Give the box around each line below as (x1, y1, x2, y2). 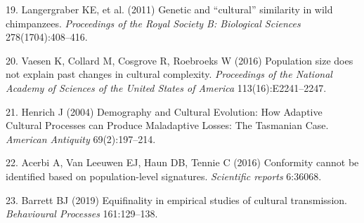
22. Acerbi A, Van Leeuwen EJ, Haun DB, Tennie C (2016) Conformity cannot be (6, 155, 359, 170)
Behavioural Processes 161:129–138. (6, 206, 158, 221)
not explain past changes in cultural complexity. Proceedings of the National (6, 67, 332, 81)
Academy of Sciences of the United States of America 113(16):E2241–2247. (6, 80, 327, 95)
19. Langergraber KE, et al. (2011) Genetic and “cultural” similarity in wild (6, 2, 333, 16)
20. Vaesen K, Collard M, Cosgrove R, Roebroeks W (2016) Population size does (6, 53, 353, 67)
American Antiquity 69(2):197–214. (6, 131, 156, 146)
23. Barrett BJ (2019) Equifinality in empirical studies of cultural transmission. (6, 192, 347, 207)
